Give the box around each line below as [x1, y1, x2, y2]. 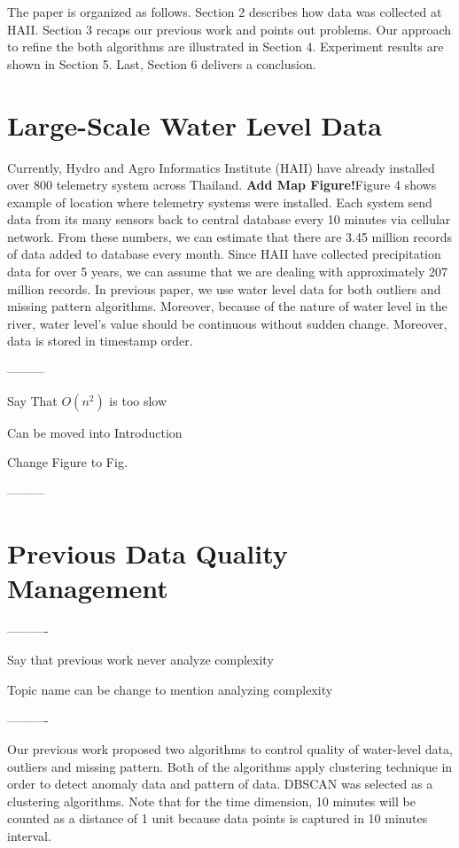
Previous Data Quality [7, 534, 288, 571]
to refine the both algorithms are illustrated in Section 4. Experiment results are [7, 37, 444, 56]
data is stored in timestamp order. [7, 331, 193, 350]
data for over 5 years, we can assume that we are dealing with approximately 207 [7, 262, 447, 281]
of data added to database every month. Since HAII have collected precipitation [7, 245, 441, 263]
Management [7, 569, 168, 605]
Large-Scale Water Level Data [7, 106, 382, 143]
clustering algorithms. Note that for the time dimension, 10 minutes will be [7, 791, 416, 810]
